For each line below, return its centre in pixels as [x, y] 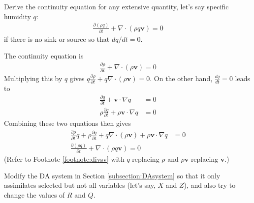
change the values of [34, 195]
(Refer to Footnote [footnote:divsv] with [64, 159]
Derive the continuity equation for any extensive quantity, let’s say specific [116, 6]
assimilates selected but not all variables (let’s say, [80, 185]
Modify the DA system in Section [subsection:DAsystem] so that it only [112, 175]
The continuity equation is [44, 55]
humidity [17, 16]
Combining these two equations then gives [67, 123]
